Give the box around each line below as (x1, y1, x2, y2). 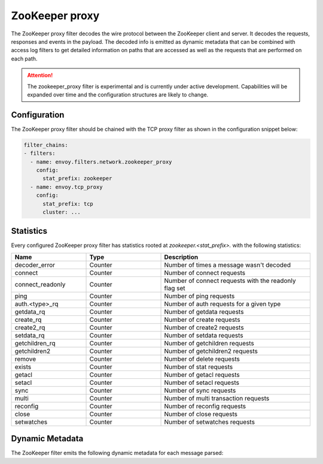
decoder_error (14, 261, 56, 269)
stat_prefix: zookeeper (42, 175, 112, 182)
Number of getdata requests (164, 308, 244, 316)
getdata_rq (14, 308, 45, 316)
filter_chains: (23, 141, 68, 148)
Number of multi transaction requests (164, 394, 270, 402)
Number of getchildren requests (164, 339, 254, 347)
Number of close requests (164, 409, 237, 418)
